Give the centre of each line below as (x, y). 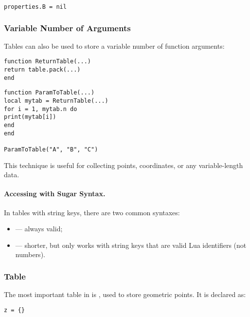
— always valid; (39, 229)
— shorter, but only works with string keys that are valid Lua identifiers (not (131, 245)
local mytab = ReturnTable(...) (56, 101)
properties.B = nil (35, 7)
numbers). (30, 254)
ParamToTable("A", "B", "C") (51, 150)
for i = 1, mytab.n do (41, 109)
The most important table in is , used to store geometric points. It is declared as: (125, 294)
